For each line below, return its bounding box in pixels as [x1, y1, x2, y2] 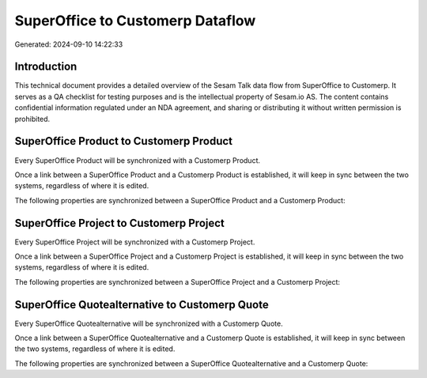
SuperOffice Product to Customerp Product [14, 134, 233, 148]
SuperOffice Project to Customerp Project [14, 216, 225, 229]
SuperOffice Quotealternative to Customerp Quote [14, 297, 269, 312]
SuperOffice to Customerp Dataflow [14, 12, 256, 29]
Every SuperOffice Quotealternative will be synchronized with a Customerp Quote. [14, 319, 284, 328]
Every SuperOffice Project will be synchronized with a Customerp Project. [14, 237, 255, 247]
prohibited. [14, 114, 51, 123]
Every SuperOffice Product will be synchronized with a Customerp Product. [14, 155, 261, 165]
